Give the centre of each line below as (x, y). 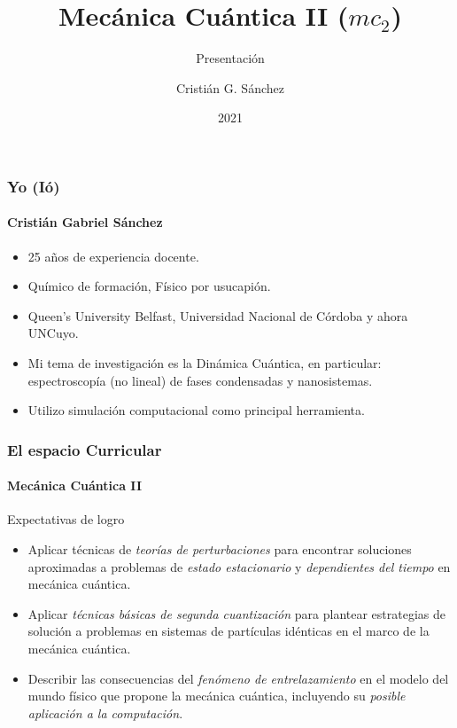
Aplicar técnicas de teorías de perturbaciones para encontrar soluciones (220, 549)
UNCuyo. (53, 333)
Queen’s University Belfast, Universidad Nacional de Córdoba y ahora (218, 315)
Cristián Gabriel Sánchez (85, 222)
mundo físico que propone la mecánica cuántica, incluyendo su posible (217, 696)
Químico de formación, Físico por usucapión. (149, 286)
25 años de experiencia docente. (113, 256)
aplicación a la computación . (105, 712)
